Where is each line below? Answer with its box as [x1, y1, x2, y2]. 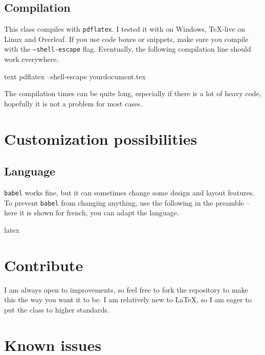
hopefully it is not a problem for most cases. [4, 98, 143, 108]
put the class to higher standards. [4, 304, 109, 315]
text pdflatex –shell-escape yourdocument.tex [4, 71, 146, 81]
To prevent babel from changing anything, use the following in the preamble [4, 197, 244, 208]
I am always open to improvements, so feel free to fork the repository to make [4, 284, 248, 295]
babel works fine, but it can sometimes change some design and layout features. [4, 187, 255, 198]
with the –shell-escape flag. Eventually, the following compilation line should [4, 43, 251, 54]
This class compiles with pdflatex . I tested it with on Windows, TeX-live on [4, 24, 246, 34]
